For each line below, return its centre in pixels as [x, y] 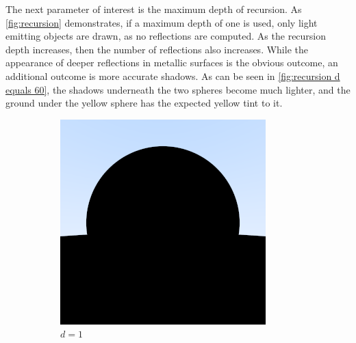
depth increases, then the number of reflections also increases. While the [157, 49]
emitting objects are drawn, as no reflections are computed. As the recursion [166, 36]
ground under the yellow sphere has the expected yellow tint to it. [144, 103]
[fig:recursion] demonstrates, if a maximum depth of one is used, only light [162, 22]
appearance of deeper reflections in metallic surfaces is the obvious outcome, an [172, 63]
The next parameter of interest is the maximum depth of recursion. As [154, 9]
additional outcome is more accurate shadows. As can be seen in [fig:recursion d [173, 76]
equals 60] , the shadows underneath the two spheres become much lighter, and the [178, 89]
